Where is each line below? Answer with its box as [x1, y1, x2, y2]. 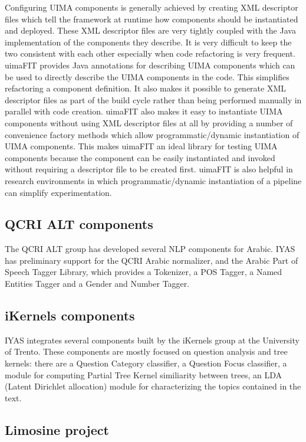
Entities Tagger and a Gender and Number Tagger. [5, 277, 190, 290]
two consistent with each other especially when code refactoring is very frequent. [5, 47, 295, 60]
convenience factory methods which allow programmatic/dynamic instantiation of [5, 128, 300, 140]
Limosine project [5, 420, 109, 438]
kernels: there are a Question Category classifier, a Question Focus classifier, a [5, 357, 287, 369]
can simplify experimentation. [5, 186, 112, 198]
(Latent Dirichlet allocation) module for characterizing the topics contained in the [5, 380, 301, 392]
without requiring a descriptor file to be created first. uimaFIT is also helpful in [5, 163, 293, 175]
